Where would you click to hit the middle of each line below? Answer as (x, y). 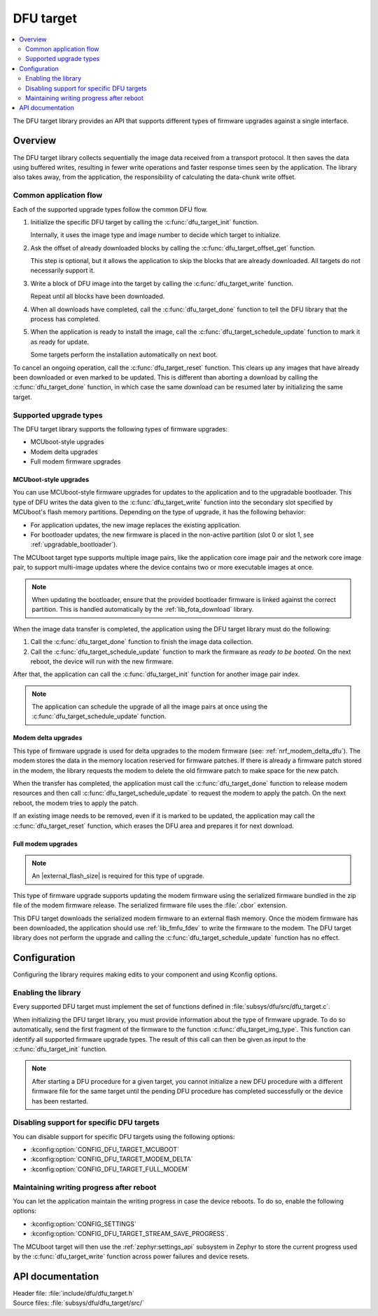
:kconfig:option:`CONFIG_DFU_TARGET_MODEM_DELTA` (112, 1159)
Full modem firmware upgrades (76, 462)
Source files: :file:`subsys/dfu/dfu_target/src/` (79, 1303)
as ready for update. (60, 342)
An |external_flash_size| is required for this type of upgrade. (118, 876)
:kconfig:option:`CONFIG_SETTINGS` (83, 1223)
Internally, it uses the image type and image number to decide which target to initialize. (156, 235)
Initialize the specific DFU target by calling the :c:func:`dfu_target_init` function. (145, 222)
